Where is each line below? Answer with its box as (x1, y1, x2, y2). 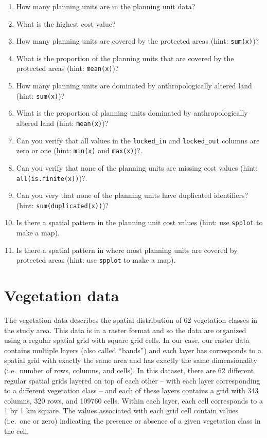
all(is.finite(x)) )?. (16, 172, 87, 183)
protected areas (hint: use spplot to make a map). (16, 254, 176, 265)
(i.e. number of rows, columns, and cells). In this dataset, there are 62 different (4, 365, 254, 375)
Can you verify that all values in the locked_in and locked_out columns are (16, 135, 260, 145)
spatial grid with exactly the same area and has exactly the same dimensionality (4, 355, 257, 366)
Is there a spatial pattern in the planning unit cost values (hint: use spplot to (16, 217, 263, 228)
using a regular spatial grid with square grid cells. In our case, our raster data (4, 335, 250, 345)
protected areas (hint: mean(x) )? (16, 63, 119, 74)
